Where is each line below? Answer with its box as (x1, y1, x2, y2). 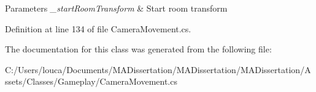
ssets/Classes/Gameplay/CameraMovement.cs (5, 75, 177, 88)
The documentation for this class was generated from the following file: (5, 43, 272, 55)
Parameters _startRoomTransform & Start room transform (5, 2, 228, 14)
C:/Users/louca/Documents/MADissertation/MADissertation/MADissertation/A (5, 63, 311, 76)
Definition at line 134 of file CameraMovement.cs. (5, 22, 191, 35)
